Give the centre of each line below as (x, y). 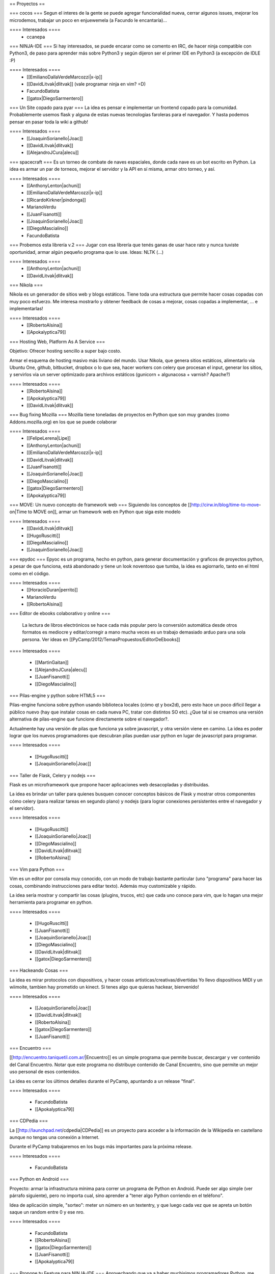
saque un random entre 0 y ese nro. (47, 1212)
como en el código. (30, 573)
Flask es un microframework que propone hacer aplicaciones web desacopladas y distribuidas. (109, 784)
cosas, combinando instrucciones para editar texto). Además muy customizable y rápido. (103, 886)
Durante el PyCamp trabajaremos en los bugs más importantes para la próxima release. (101, 1147)
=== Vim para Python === (37, 869)
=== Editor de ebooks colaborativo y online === (60, 614)
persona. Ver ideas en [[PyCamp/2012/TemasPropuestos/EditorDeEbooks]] (101, 639)
